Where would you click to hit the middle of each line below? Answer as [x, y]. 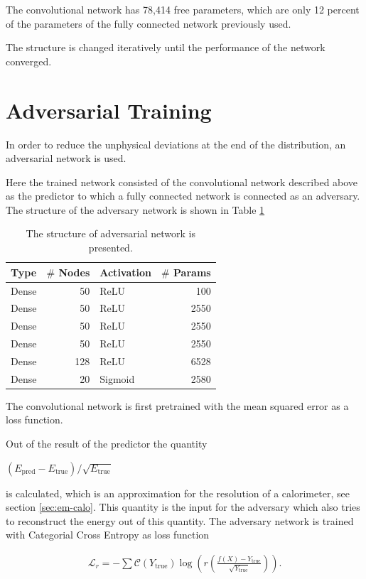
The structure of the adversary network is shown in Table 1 [135, 209]
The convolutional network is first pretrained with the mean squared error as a [177, 405]
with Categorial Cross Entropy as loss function [108, 535]
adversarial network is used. [66, 158]
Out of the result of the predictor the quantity [107, 443]
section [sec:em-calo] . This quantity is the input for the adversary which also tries [183, 507]
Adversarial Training [109, 110]
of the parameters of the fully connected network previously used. [149, 23]
